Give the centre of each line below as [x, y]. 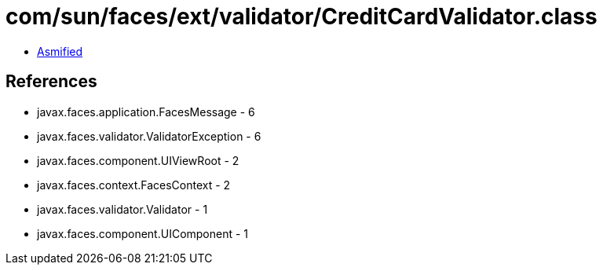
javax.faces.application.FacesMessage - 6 [146, 112]
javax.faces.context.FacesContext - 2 [134, 185]
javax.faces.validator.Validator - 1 [122, 209]
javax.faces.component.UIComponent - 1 [143, 233]
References [51, 82]
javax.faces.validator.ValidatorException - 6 [149, 136]
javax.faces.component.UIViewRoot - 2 [138, 160]
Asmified [60, 51]
